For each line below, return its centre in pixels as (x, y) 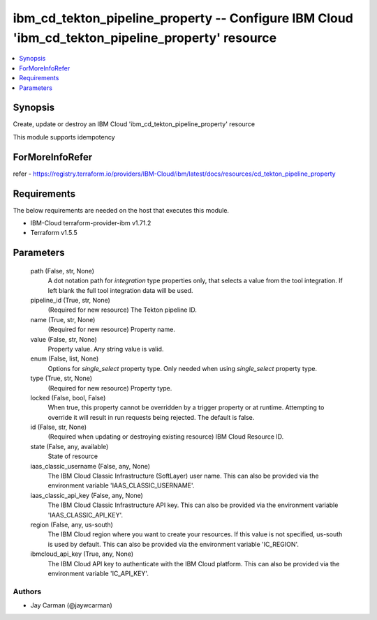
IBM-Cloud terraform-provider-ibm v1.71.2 (91, 223)
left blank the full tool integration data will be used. (120, 290)
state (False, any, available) (69, 446)
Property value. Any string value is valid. (106, 349)
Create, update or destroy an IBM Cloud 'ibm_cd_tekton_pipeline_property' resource (134, 124)
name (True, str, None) (63, 319)
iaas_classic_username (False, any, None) (90, 466)
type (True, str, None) (61, 378)
